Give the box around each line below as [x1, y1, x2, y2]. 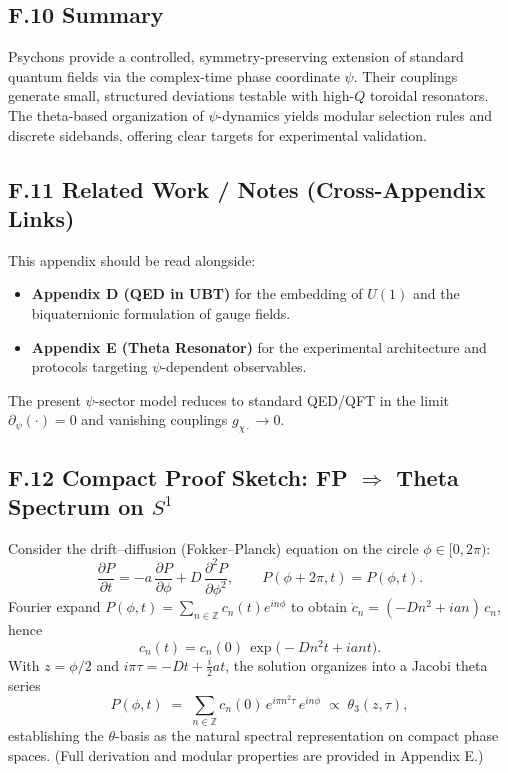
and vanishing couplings [81, 409, 228, 430]
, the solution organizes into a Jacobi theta [225, 654, 488, 675]
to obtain [291, 596, 348, 617]
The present [8, 389, 81, 410]
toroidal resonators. [369, 85, 489, 106]
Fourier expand [8, 596, 101, 617]
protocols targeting [31, 356, 148, 377]
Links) [8, 202, 75, 233]
